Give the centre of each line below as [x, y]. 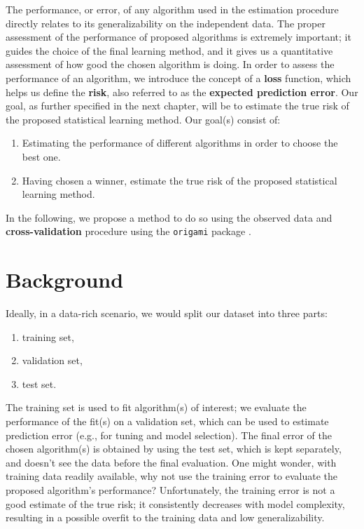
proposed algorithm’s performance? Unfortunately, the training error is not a [170, 490]
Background [65, 280]
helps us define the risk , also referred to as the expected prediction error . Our [182, 92]
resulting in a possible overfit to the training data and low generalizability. [165, 517]
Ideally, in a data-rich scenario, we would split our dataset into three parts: [167, 313]
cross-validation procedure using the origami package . [128, 231]
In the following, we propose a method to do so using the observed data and [169, 217]
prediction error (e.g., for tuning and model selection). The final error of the [169, 435]
